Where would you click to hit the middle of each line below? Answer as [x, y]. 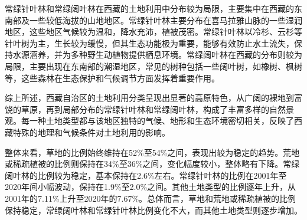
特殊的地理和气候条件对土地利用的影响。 [91, 132]
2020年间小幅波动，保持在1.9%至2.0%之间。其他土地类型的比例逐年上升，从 [151, 187]
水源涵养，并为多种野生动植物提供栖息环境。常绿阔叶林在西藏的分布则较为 [157, 55]
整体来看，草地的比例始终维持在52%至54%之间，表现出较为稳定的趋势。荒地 [152, 152]
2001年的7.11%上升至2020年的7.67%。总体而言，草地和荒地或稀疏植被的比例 [151, 198]
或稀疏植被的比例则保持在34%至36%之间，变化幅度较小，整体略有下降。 [144, 164]
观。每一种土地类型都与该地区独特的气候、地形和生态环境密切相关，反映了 [149, 121]
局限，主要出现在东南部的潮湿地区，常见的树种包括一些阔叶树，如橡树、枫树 [153, 66]
